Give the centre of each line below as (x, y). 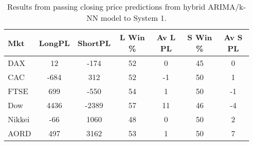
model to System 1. (134, 18)
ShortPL (94, 43)
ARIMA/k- (227, 7)
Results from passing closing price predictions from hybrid (106, 7)
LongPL (54, 43)
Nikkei (19, 119)
